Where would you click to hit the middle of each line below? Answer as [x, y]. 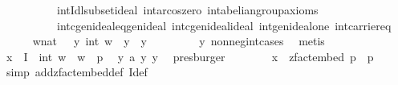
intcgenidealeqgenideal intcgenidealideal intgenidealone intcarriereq [224, 25]
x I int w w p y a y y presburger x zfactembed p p [190, 56]
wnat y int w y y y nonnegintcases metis [179, 41]
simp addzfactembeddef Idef [77, 72]
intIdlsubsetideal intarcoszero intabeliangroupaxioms [187, 10]
